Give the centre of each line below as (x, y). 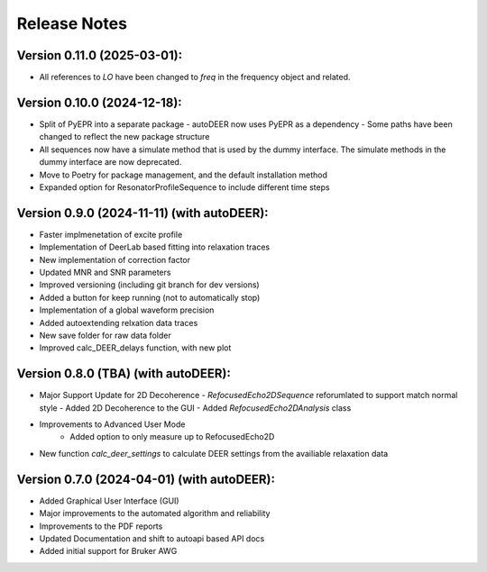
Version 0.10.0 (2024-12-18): (99, 102)
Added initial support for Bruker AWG (108, 551)
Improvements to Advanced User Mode (112, 424)
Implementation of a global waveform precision (127, 310)
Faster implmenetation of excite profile (111, 234)
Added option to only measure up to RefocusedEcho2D (172, 437)
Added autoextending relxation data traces (119, 322)
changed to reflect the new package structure (124, 137)
